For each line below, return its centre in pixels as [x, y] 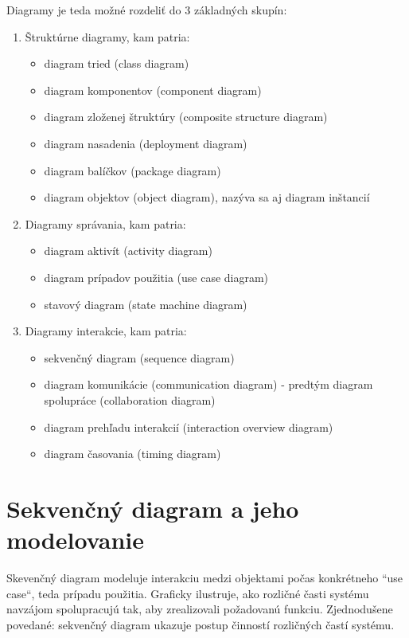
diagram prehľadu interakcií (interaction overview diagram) [189, 427]
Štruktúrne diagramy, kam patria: [107, 36]
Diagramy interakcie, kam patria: [106, 331]
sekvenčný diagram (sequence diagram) [139, 357]
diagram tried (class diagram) [117, 63]
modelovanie [76, 540]
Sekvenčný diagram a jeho [153, 508]
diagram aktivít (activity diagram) [128, 251]
